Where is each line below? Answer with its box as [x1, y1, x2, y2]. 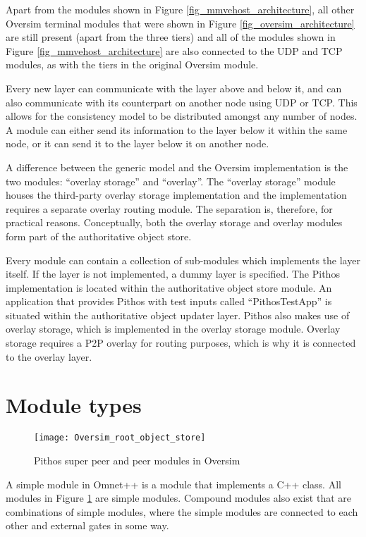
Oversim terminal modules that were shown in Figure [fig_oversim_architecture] [6, 16, 355, 30]
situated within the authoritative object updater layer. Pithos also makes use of [6, 307, 350, 322]
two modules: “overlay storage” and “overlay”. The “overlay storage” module [6, 173, 336, 188]
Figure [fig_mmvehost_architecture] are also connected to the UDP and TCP [6, 43, 343, 58]
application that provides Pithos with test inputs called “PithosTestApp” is [6, 294, 332, 309]
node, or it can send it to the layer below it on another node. [6, 136, 269, 151]
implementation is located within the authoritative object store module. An [6, 280, 332, 295]
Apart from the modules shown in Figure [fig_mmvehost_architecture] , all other [6, 2, 355, 16]
